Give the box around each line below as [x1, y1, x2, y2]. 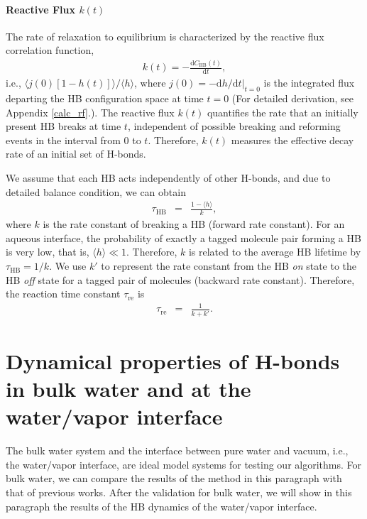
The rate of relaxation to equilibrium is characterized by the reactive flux [6, 28, 324, 43]
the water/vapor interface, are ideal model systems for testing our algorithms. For [6, 457, 361, 471]
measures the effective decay [231, 132, 354, 147]
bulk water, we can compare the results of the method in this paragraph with [6, 471, 342, 486]
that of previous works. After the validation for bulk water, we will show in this [6, 484, 352, 499]
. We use [49, 258, 87, 273]
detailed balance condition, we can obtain [6, 184, 186, 199]
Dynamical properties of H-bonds [6, 346, 340, 375]
